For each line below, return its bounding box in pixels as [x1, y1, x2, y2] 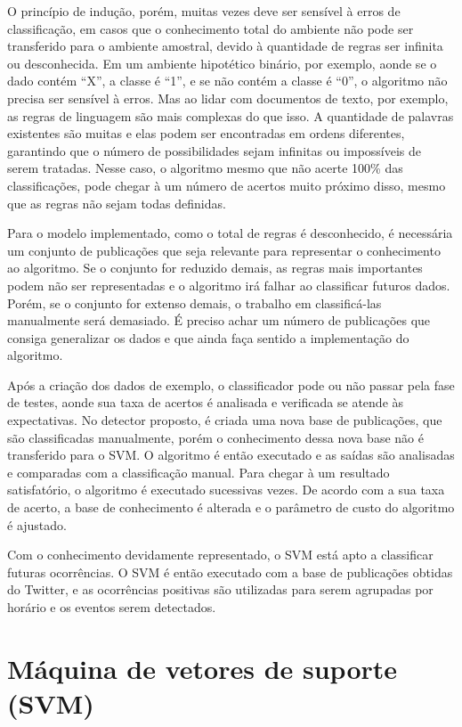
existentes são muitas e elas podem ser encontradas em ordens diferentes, [7, 124, 405, 143]
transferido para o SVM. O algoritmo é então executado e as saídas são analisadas [7, 445, 455, 464]
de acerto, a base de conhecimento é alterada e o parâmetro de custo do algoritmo [7, 498, 455, 517]
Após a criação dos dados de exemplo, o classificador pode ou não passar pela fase [7, 375, 455, 394]
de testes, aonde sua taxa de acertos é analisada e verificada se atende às [7, 393, 404, 412]
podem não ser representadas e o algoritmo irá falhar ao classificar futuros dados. [7, 275, 450, 294]
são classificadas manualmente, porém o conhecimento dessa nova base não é [7, 428, 424, 446]
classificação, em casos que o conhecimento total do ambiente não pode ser [7, 19, 414, 37]
